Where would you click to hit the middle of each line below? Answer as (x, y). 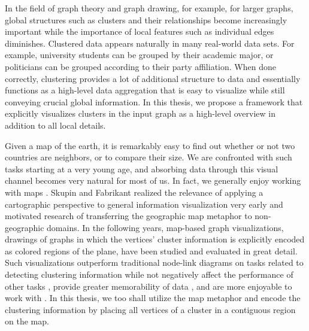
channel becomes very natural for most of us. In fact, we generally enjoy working (153, 180)
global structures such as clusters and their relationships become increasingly (146, 19)
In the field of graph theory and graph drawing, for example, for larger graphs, (149, 8)
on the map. (27, 321)
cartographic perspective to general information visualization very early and (144, 204)
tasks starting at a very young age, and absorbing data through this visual (142, 168)
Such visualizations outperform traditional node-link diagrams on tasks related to (154, 262)
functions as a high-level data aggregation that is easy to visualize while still (145, 90)
